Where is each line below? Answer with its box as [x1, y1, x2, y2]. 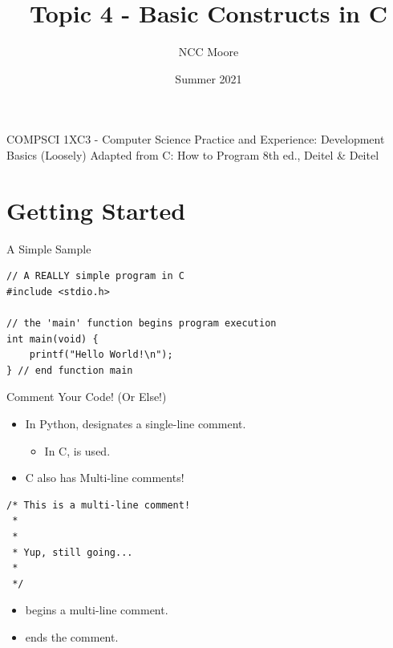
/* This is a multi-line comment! [6, 499, 191, 511]
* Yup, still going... [12, 546, 133, 558]
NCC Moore [178, 43, 239, 60]
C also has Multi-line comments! [25, 469, 184, 486]
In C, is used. [44, 442, 111, 459]
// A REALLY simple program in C [6, 270, 184, 282]
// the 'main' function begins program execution [6, 318, 277, 329]
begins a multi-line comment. [25, 601, 168, 618]
